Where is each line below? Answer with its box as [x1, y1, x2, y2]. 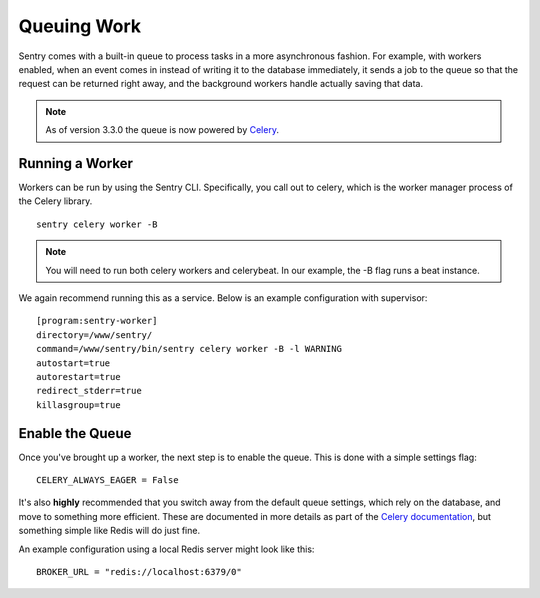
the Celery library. [18, 195, 93, 207]
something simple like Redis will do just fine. [18, 525, 200, 537]
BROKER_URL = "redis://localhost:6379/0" [36, 566, 242, 577]
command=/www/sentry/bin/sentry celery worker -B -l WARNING [36, 343, 342, 355]
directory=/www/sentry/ [36, 329, 153, 340]
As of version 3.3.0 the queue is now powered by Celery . [45, 124, 280, 136]
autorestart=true [36, 371, 121, 382]
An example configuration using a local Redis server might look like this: [18, 543, 315, 555]
